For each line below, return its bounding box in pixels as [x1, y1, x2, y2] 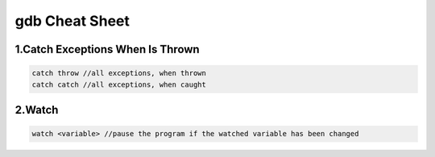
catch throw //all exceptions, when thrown [31, 69, 207, 78]
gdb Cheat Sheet [14, 12, 130, 30]
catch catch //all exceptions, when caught [31, 80, 207, 89]
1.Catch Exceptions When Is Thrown [14, 42, 201, 56]
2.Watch [14, 103, 59, 116]
